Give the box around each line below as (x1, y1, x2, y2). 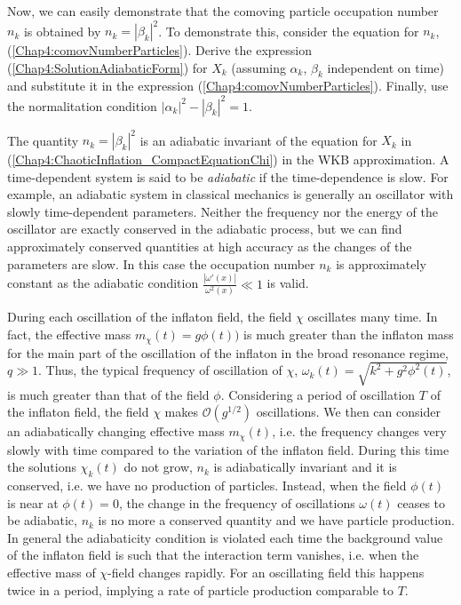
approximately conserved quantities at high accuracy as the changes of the (7, 237, 412, 256)
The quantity (7, 131, 79, 149)
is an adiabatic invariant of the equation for (139, 131, 378, 149)
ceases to (397, 493, 446, 512)
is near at (7, 493, 59, 512)
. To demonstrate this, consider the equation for (158, 21, 419, 40)
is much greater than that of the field (7, 385, 210, 403)
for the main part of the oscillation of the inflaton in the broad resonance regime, (7, 343, 449, 362)
